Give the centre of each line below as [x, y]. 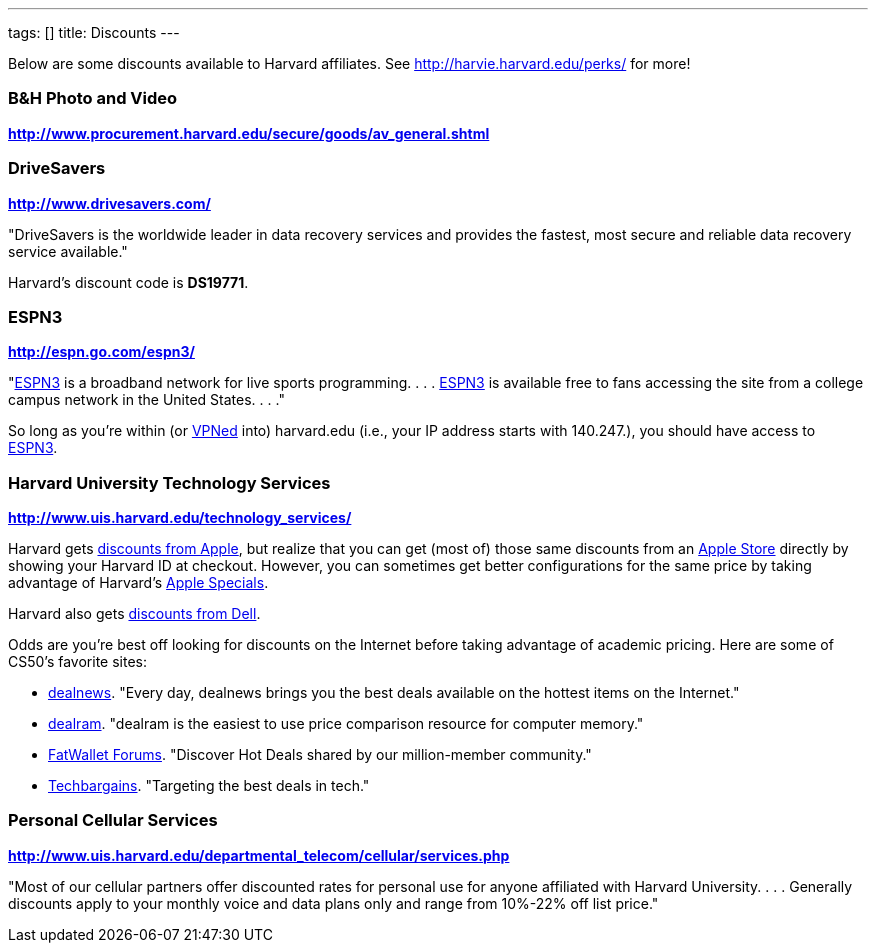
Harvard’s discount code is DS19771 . [128, 282]
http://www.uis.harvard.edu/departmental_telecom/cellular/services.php [259, 855]
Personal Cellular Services [113, 820]
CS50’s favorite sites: [78, 661]
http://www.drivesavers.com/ [109, 203]
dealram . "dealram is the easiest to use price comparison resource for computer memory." [346, 723]
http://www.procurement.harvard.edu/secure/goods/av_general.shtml [249, 133]
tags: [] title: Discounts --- [94, 32]
